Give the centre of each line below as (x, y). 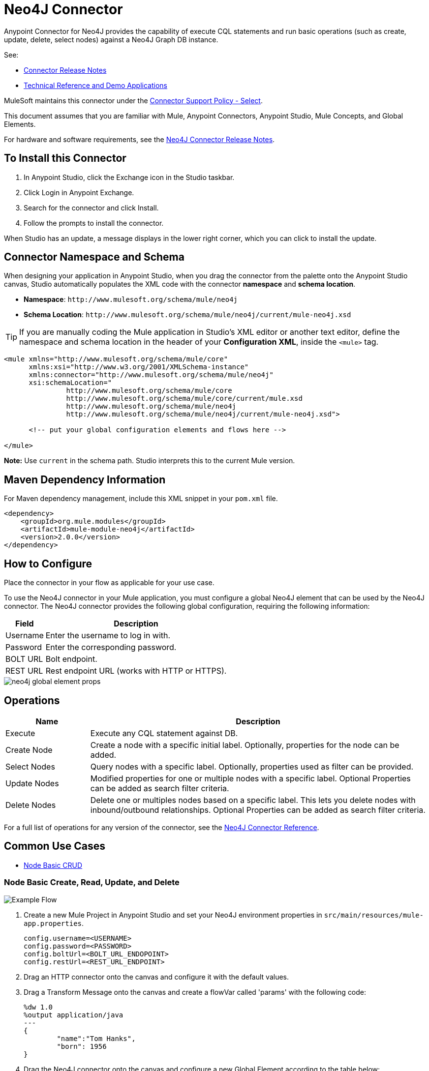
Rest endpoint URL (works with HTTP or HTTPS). (136, 671)
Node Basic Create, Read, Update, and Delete (92, 882)
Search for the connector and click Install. (91, 208)
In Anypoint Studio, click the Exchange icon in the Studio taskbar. (129, 177)
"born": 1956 (82, 1046)
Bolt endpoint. (71, 659)
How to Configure (48, 564)
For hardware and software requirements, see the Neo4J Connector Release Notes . (139, 139)
